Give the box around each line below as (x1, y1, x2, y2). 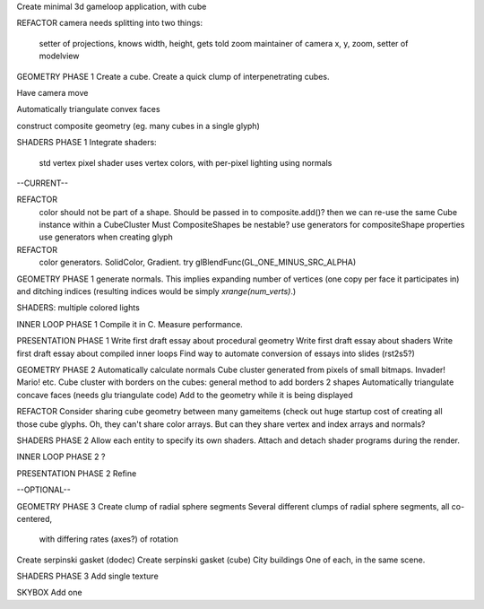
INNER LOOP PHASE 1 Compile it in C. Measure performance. (16, 318, 244, 329)
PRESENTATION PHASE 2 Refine (16, 467, 137, 479)
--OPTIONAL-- (16, 484, 71, 495)
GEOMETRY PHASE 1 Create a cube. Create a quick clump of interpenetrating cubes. (16, 71, 330, 82)
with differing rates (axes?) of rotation (39, 534, 178, 544)
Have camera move (16, 87, 89, 98)
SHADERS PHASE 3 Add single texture (16, 570, 159, 582)
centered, (16, 513, 53, 524)
